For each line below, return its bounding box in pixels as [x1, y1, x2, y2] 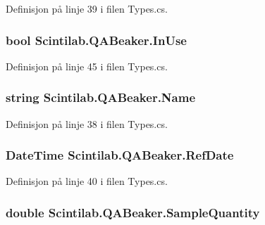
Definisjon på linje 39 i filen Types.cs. [6, 1, 168, 15]
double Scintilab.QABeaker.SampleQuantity [6, 203, 260, 221]
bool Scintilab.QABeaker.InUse [6, 31, 187, 49]
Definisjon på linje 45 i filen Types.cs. [6, 58, 168, 73]
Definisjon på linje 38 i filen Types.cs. [6, 116, 168, 131]
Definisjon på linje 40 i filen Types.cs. [6, 174, 168, 188]
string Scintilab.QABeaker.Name [6, 89, 196, 106]
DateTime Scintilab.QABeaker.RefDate [6, 146, 234, 164]
